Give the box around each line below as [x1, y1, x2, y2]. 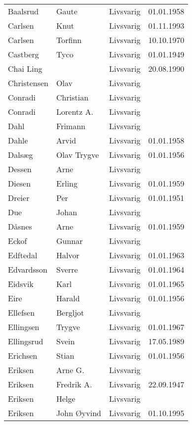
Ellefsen [8, 307, 35, 318]
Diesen [8, 178, 31, 189]
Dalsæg [8, 149, 33, 160]
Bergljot [56, 307, 84, 318]
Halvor [56, 249, 79, 261]
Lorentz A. [56, 106, 93, 117]
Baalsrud [8, 5, 39, 17]
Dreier [8, 192, 30, 203]
